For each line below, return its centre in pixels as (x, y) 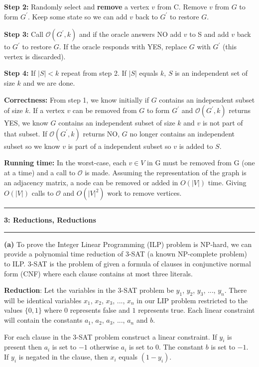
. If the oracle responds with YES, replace (123, 47)
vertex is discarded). (35, 56)
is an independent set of (211, 73)
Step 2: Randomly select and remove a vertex (77, 6)
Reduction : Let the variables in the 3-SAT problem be (89, 290)
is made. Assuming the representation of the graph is (166, 172)
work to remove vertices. (144, 193)
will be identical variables (43, 300)
